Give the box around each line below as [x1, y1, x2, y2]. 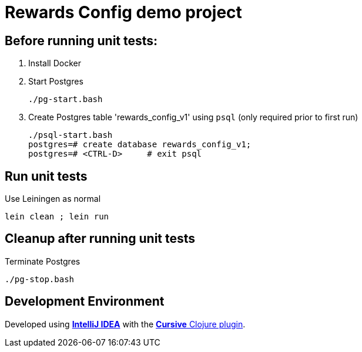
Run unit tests [5, 168, 88, 184]
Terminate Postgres [5, 256, 81, 266]
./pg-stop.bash [5, 274, 75, 284]
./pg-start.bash [28, 94, 103, 104]
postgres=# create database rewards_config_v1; [28, 140, 252, 150]
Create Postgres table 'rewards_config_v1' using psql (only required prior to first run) [28, 112, 358, 123]
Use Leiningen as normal [5, 194, 101, 204]
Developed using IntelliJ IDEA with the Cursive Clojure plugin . [5, 319, 246, 329]
